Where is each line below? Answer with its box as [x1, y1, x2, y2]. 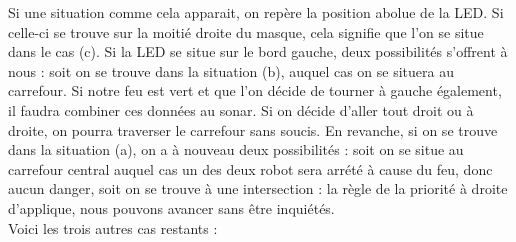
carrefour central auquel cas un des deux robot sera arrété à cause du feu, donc [8, 158, 493, 179]
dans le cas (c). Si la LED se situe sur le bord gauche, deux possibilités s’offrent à [8, 41, 508, 62]
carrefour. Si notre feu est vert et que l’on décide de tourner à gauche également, [8, 80, 502, 101]
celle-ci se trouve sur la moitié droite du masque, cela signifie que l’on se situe [8, 21, 484, 42]
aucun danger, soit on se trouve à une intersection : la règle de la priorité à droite [8, 178, 508, 199]
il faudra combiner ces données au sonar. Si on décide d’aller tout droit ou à [8, 99, 474, 120]
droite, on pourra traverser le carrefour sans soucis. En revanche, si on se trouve [8, 119, 498, 140]
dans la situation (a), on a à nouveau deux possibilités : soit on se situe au [8, 139, 464, 160]
